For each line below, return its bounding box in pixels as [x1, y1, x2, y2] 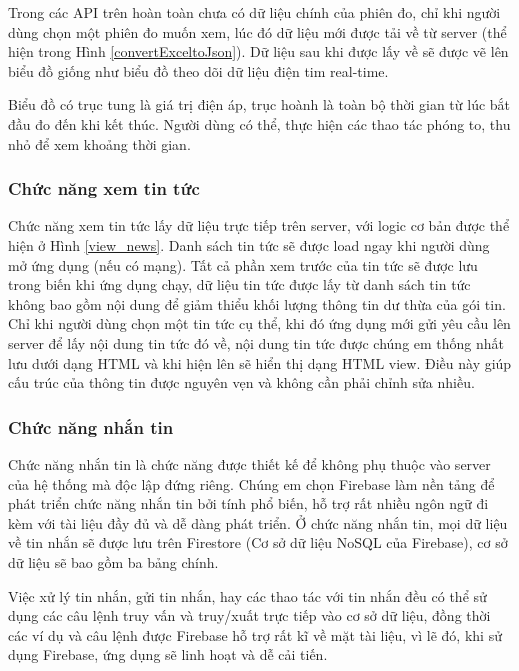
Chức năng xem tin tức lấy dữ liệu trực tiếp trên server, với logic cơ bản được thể [8, 215, 510, 236]
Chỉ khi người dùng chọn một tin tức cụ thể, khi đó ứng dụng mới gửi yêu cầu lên [8, 313, 511, 334]
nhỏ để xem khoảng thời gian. [8, 133, 191, 154]
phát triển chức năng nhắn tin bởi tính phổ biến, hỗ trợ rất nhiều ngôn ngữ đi [8, 493, 489, 514]
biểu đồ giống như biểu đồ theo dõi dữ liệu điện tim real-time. [8, 60, 389, 81]
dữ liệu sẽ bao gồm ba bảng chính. [8, 551, 219, 572]
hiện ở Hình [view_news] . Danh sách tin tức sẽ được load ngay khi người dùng [8, 234, 490, 255]
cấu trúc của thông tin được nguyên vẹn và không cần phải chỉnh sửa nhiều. [8, 372, 475, 393]
